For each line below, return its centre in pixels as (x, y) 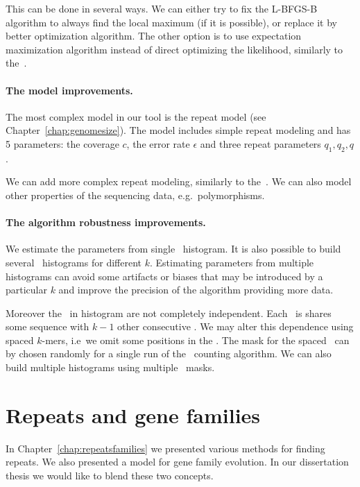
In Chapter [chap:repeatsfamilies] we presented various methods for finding (165, 448)
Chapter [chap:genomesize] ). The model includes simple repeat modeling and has (178, 130)
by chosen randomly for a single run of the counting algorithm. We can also (169, 353)
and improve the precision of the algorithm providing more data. (196, 290)
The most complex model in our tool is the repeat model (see (136, 116)
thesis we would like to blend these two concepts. (110, 475)
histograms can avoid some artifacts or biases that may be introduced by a (164, 276)
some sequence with (48, 326)
